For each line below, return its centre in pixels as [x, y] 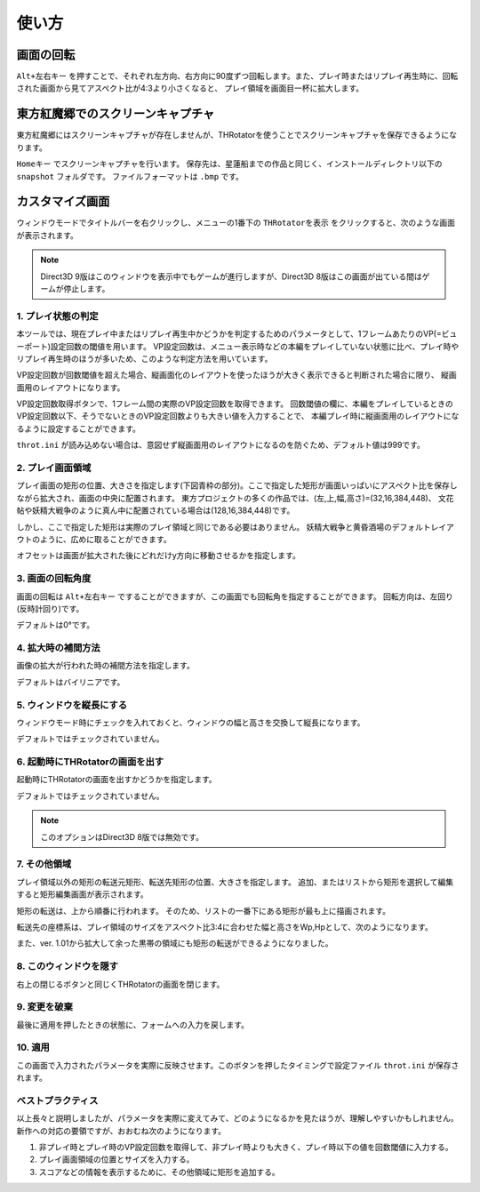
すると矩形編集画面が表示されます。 [82, 894]
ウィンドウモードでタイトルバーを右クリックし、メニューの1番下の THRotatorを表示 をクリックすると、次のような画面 [236, 223]
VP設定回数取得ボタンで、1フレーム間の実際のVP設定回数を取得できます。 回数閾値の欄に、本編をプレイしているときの [235, 404]
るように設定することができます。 [79, 428]
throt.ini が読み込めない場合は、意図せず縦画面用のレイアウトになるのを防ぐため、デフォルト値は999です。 [221, 445]
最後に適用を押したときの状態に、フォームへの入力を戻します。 [132, 1024]
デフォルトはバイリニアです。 [71, 682]
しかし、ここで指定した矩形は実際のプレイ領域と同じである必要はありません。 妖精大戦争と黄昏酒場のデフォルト [224, 527]
